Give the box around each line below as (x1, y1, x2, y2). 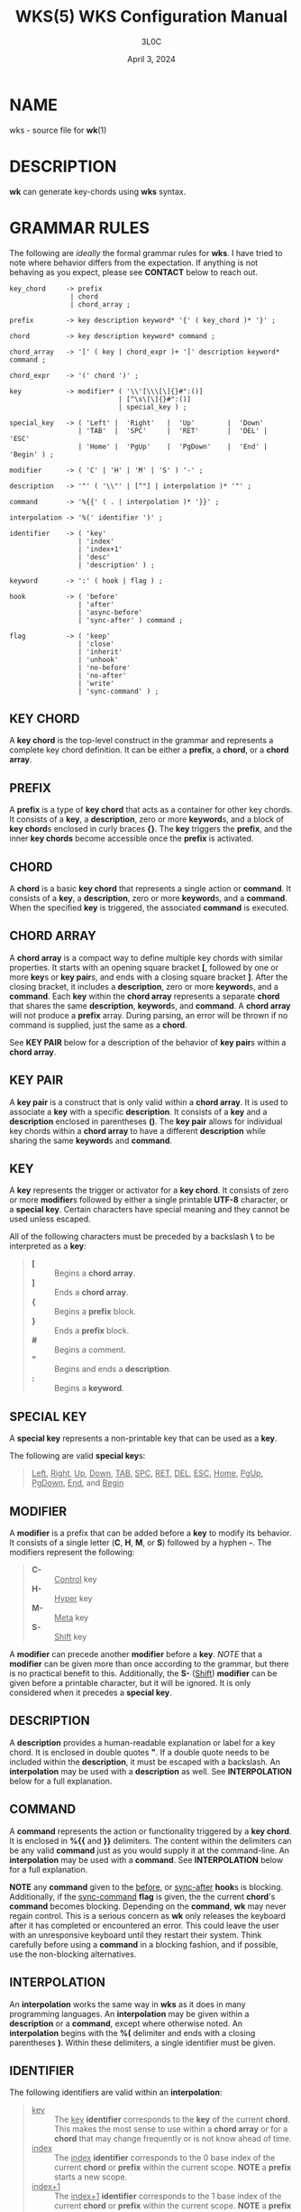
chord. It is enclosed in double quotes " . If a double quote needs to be (9, 1747, 270, 1757)
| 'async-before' (78, 607, 143, 617)
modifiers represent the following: (9, 1547, 135, 1558)
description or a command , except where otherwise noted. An (9, 2018, 243, 2029)
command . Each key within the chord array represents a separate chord (9, 991, 280, 1001)
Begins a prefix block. (53, 1306, 137, 1317)
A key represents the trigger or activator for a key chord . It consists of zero (9, 1184, 289, 1196)
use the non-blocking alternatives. (9, 1949, 137, 1959)
